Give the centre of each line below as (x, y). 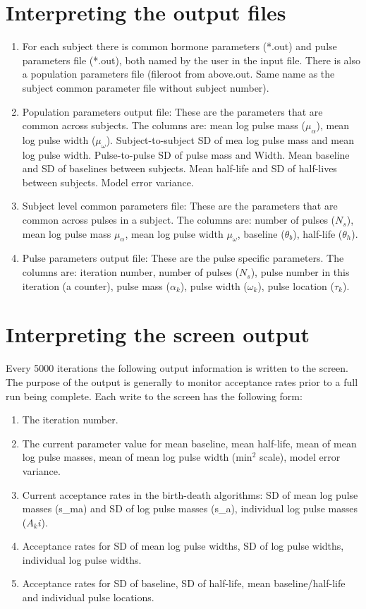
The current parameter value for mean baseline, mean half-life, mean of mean (189, 443)
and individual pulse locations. (88, 597)
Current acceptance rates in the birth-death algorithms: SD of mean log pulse (190, 494)
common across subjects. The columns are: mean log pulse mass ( (164, 125)
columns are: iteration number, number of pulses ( (131, 272)
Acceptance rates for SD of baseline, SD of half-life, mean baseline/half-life (184, 583)
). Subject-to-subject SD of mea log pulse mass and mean (230, 139)
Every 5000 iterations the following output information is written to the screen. (177, 368)
